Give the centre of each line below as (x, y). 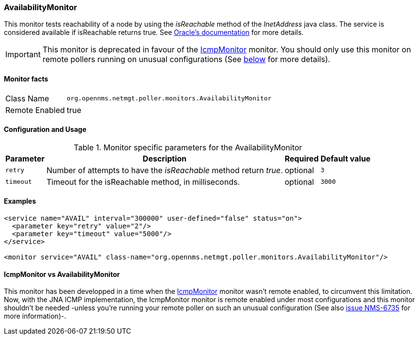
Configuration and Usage (45, 129)
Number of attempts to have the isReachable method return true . (164, 170)
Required (302, 158)
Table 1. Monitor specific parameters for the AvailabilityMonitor (188, 147)
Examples (20, 201)
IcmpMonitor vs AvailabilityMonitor (62, 274)
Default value (345, 158)
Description (165, 158)
